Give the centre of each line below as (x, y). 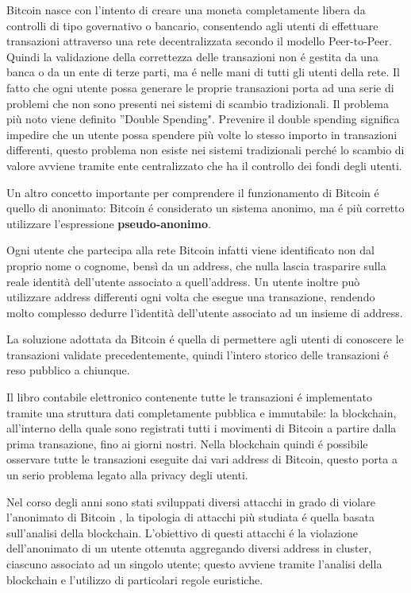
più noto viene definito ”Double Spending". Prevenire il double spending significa (203, 119)
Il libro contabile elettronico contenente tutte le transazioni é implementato (190, 397)
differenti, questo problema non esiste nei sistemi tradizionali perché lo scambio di (205, 150)
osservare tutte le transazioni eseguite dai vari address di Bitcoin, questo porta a (202, 459)
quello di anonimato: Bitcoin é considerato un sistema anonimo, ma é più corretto (205, 208)
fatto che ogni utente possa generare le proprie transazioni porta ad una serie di (200, 87)
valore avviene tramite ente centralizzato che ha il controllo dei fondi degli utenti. (204, 165)
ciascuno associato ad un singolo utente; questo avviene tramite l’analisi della (194, 564)
